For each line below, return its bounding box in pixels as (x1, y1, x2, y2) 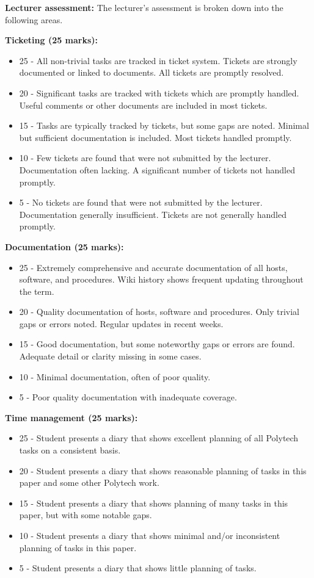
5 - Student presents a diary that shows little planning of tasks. (19, 562, 257, 574)
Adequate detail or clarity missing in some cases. (19, 350, 202, 363)
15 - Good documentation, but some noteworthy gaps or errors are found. (19, 338, 295, 350)
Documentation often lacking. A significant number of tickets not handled (19, 163, 295, 176)
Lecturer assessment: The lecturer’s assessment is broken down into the (5, 1, 283, 13)
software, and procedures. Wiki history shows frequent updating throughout (19, 273, 304, 286)
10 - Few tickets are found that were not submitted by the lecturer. (19, 151, 271, 164)
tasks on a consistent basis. (19, 444, 121, 457)
